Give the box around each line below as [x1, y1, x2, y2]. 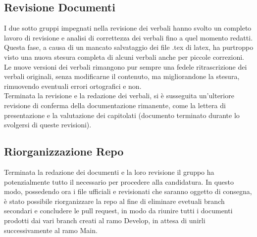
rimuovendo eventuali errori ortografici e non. [4, 80, 142, 91]
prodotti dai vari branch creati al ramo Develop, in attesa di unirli [4, 215, 206, 225]
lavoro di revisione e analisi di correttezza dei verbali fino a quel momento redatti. [4, 32, 253, 42]
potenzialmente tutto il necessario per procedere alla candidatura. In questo [4, 176, 234, 187]
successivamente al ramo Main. [4, 225, 98, 235]
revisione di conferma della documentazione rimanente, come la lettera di [4, 100, 226, 110]
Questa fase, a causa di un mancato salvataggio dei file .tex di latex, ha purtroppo [4, 42, 254, 52]
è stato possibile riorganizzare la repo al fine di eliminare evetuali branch [4, 196, 225, 206]
